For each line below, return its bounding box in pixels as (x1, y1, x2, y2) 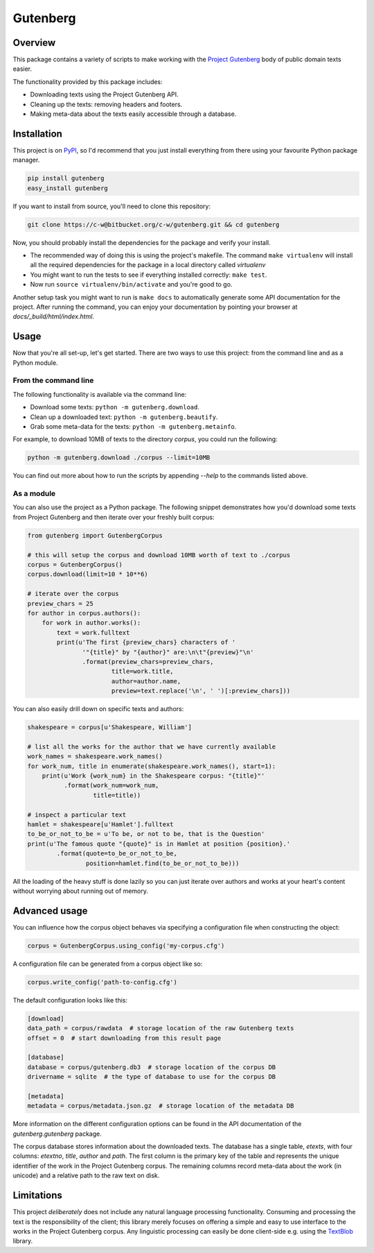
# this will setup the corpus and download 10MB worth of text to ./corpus (27, 551, 291, 559)
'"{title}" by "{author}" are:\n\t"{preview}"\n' (82, 648, 254, 656)
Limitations (12, 1190, 62, 1202)
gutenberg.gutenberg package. (12, 1130, 102, 1138)
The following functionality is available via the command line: (12, 390, 187, 398)
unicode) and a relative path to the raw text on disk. (12, 1171, 160, 1179)
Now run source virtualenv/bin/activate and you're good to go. (30, 280, 233, 289)
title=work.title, (111, 667, 174, 676)
